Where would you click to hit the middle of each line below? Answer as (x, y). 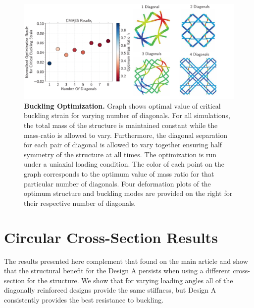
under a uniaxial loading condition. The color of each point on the (124, 164)
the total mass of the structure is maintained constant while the (121, 125)
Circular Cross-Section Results (111, 237)
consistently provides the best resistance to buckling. (84, 299)
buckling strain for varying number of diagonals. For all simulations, (127, 115)
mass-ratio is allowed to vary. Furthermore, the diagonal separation (126, 135)
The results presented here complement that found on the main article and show (126, 261)
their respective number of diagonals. (80, 203)
